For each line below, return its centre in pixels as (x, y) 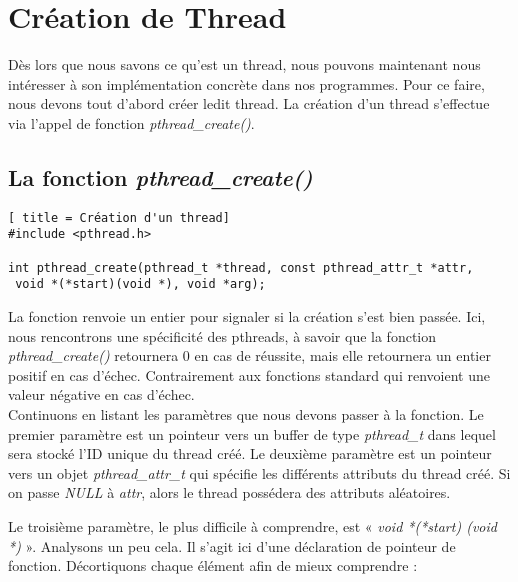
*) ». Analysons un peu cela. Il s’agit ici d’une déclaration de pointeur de (232, 545)
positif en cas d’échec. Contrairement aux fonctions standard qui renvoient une (249, 374)
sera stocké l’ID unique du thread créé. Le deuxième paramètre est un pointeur (250, 453)
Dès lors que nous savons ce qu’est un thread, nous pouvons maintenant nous (244, 64)
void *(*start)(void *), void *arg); (140, 284)
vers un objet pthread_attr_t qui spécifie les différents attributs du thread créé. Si (259, 472)
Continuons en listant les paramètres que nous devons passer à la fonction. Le (246, 413)
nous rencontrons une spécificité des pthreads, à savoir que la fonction (222, 335)
